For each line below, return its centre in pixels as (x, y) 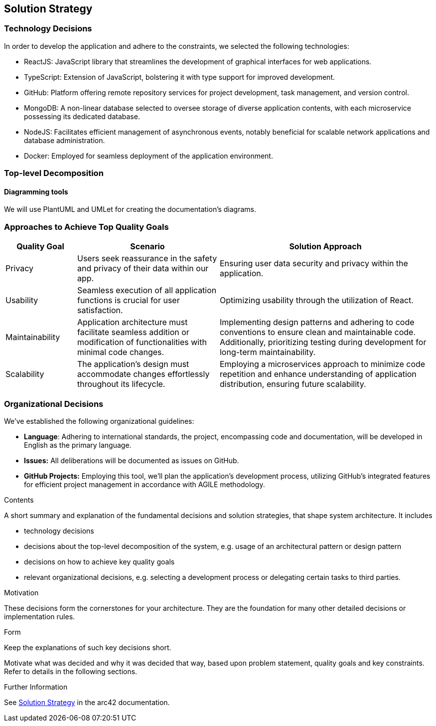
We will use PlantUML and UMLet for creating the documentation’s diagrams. (130, 209)
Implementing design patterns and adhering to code (317, 322)
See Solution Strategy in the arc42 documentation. (87, 702)
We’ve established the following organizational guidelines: (99, 421)
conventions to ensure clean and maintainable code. (318, 332)
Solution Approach (325, 247)
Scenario (147, 247)
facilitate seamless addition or (133, 332)
